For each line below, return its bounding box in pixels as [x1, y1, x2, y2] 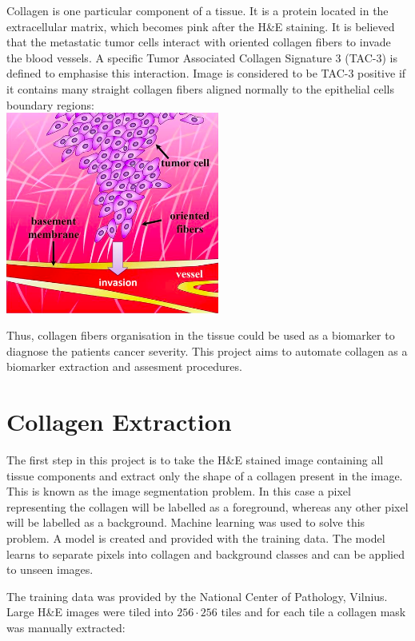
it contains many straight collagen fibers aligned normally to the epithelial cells [6, 80, 394, 97]
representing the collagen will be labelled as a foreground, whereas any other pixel [6, 498, 409, 515]
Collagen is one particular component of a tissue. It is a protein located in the [6, 2, 389, 18]
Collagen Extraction [6, 405, 232, 438]
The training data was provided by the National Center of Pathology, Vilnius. [6, 587, 388, 604]
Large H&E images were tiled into [6, 603, 174, 620]
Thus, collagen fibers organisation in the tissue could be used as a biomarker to [6, 327, 395, 344]
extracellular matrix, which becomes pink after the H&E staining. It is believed [6, 18, 395, 34]
